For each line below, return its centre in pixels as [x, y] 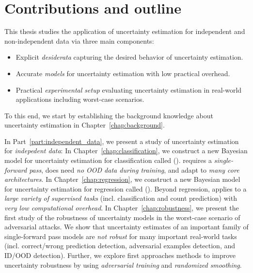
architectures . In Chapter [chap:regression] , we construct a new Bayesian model [122, 179]
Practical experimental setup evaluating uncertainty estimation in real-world [129, 89]
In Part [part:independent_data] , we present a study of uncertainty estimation [122, 141]
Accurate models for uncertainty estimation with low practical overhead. [123, 73]
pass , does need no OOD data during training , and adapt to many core [134, 169]
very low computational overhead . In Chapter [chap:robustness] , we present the [122, 208]
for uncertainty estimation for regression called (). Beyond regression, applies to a [126, 188]
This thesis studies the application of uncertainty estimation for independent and [125, 31]
